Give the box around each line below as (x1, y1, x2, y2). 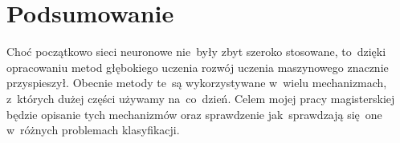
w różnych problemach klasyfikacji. (6, 121, 180, 138)
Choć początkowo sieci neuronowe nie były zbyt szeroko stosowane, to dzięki (6, 43, 386, 60)
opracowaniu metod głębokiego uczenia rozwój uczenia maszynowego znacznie (6, 58, 389, 75)
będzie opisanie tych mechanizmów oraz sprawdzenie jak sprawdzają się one (6, 105, 382, 122)
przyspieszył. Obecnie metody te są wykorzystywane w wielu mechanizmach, (6, 74, 387, 91)
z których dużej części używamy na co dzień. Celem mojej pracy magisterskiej (6, 89, 395, 106)
